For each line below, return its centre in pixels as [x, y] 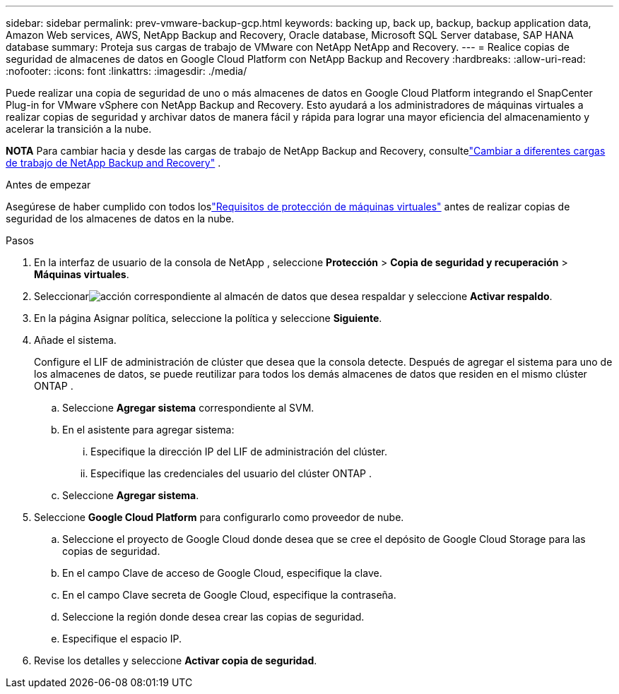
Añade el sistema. [75, 340]
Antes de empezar [48, 185]
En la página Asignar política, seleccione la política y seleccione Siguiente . [208, 318]
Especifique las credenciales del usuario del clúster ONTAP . [231, 473]
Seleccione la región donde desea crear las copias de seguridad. [213, 617]
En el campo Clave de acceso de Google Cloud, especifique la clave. [222, 573]
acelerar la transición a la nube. [79, 129]
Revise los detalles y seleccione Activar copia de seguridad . [176, 660]
